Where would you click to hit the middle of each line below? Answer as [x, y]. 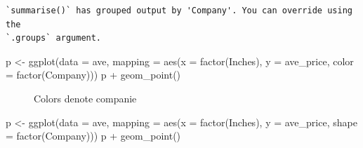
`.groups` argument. [54, 38]
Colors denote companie [85, 98]
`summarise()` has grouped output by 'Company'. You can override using [179, 11]
